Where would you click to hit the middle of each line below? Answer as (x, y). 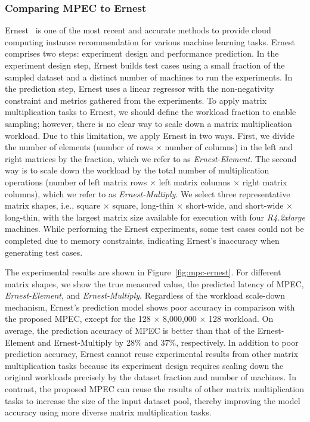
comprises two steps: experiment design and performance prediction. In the (142, 53)
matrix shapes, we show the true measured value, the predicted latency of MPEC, (154, 283)
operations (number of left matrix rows (76, 181)
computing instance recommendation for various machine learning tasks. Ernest (150, 41)
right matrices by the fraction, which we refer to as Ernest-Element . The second (151, 158)
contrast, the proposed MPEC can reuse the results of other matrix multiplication (154, 389)
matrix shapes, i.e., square (53, 205)
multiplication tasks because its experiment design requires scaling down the (144, 365)
